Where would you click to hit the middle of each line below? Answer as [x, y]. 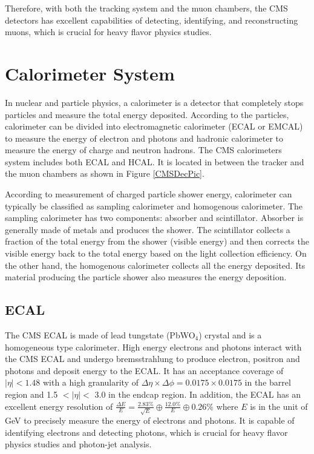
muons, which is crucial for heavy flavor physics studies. [108, 32]
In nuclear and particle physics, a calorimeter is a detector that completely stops [154, 102]
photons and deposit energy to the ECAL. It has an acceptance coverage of [144, 370]
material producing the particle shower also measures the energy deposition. [146, 277]
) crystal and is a [230, 335]
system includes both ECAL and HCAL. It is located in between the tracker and [155, 161]
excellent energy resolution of [59, 406]
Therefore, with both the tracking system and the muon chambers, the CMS [146, 8]
